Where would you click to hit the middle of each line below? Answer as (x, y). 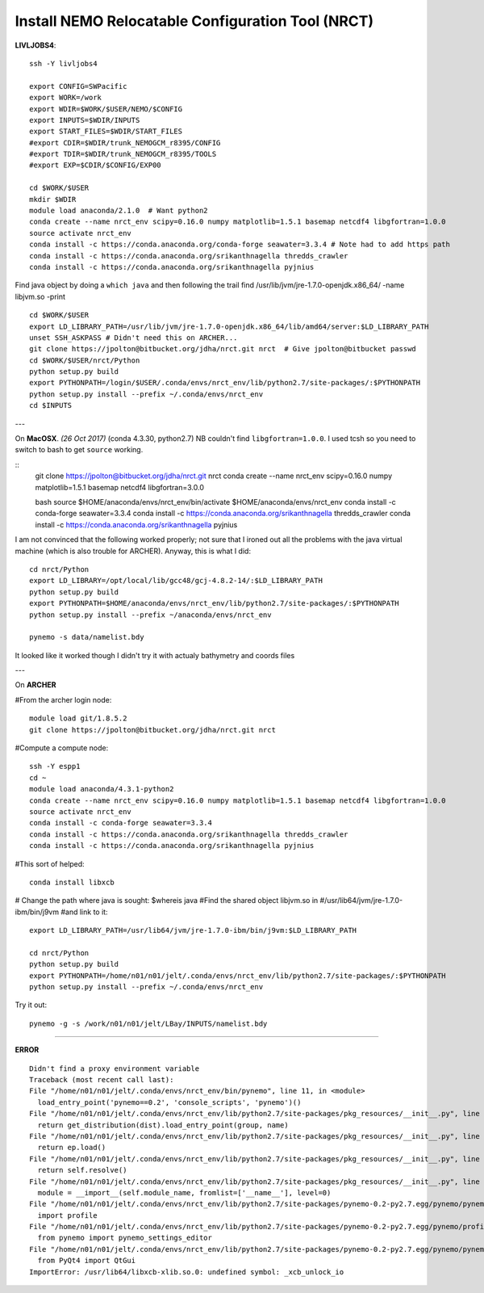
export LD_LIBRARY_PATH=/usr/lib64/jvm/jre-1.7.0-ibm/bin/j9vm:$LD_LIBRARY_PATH (193, 930)
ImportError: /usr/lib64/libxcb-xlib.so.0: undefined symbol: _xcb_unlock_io (187, 1272)
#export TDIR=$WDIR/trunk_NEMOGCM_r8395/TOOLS (123, 154)
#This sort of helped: (50, 863)
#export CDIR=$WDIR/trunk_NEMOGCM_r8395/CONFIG (125, 143)
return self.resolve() (82, 1170)
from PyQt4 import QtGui (87, 1261)
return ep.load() (72, 1148)
